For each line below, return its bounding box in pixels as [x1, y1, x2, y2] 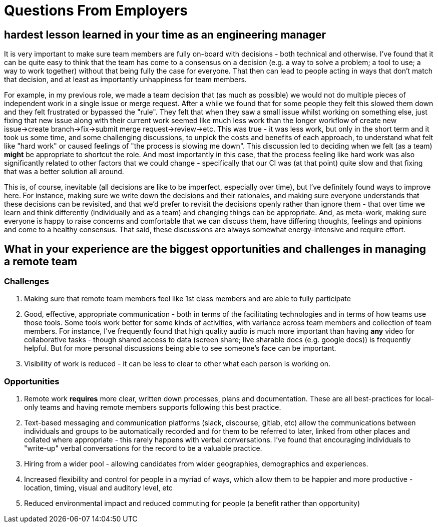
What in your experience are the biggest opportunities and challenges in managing [4, 242, 426, 255]
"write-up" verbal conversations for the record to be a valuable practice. [24, 444, 262, 453]
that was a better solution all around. [4, 167, 124, 176]
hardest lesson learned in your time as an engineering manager [4, 28, 326, 41]
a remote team [4, 255, 78, 268]
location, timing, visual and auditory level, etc [24, 483, 173, 492]
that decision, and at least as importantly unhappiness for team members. [4, 75, 247, 84]
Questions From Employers [4, 2, 188, 19]
